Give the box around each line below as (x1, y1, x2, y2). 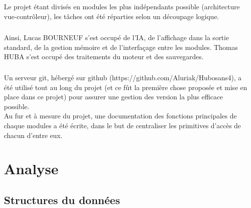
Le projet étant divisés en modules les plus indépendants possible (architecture (4, 1, 240, 12)
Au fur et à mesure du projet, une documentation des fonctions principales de (4, 111, 237, 121)
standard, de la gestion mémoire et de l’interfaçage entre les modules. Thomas (4, 42, 238, 52)
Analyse (4, 159, 59, 179)
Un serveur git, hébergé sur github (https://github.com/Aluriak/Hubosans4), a (4, 72, 242, 83)
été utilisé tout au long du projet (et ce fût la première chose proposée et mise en (4, 82, 248, 92)
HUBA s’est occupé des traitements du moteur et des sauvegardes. (4, 51, 204, 62)
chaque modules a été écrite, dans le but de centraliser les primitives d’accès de (4, 120, 241, 131)
